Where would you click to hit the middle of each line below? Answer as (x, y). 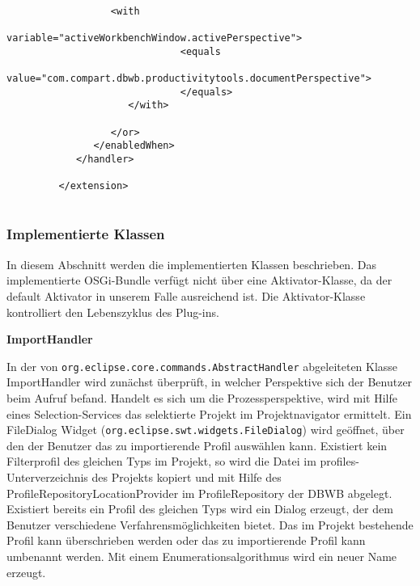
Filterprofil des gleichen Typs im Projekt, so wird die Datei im (161, 461)
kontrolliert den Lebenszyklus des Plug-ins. (113, 312)
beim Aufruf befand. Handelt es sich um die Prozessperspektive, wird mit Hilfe (202, 397)
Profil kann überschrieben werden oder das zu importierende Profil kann (186, 540)
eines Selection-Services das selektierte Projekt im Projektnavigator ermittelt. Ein (209, 413)
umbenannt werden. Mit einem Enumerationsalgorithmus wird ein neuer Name (202, 556)
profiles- (339, 461)
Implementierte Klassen (86, 234)
